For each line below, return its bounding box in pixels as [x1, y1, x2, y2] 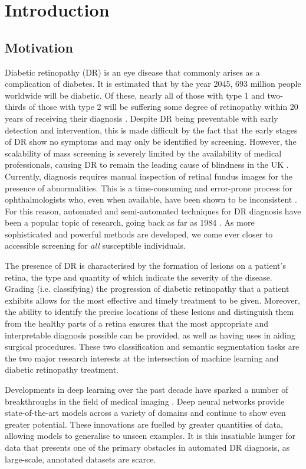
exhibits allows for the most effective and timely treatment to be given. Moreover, [5, 294, 300, 306]
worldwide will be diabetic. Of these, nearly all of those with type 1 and [5, 89, 265, 101]
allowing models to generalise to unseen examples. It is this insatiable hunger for [5, 429, 295, 442]
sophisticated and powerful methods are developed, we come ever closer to [5, 227, 273, 240]
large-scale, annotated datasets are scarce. [5, 452, 156, 465]
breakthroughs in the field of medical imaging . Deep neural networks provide [5, 395, 285, 407]
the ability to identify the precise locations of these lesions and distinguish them [5, 305, 294, 318]
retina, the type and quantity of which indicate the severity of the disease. [5, 271, 272, 283]
